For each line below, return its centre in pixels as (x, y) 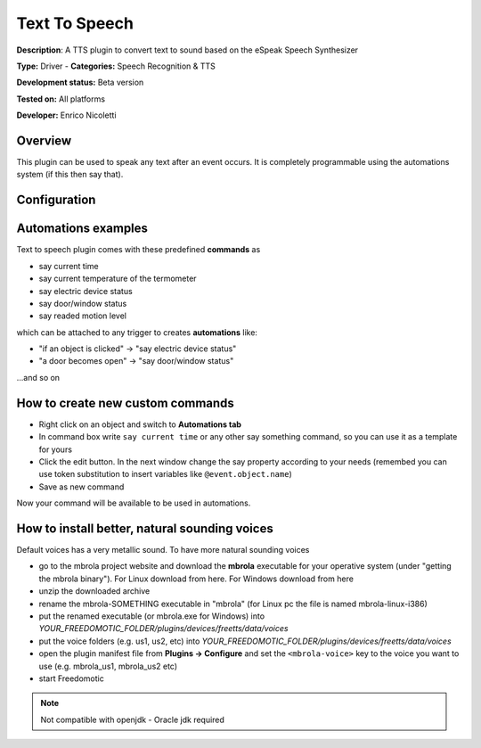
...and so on (38, 377)
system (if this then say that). (70, 175)
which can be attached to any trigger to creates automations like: (137, 332)
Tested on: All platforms (61, 99)
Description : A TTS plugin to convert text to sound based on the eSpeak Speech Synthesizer (188, 50)
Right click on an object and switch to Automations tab (140, 424)
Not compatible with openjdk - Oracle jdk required (132, 719)
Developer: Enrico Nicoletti (66, 115)
